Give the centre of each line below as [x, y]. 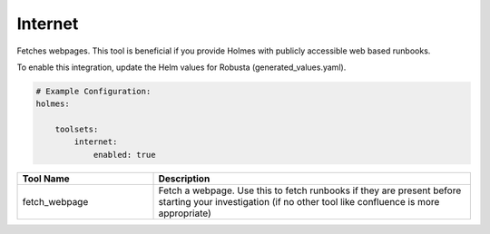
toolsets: [77, 130]
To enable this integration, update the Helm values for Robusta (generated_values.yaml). [181, 67]
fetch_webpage [55, 201]
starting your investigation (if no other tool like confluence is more [299, 201]
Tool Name [46, 179]
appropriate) [185, 213]
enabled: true [124, 155]
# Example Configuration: [93, 91]
